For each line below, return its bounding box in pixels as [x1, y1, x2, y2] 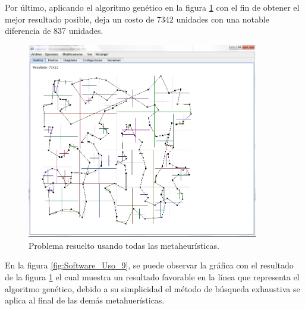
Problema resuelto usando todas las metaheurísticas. [29, 239, 219, 251]
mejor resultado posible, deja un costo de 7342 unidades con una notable [5, 12, 269, 25]
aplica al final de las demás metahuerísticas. [5, 294, 165, 306]
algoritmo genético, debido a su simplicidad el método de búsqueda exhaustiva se [5, 282, 300, 295]
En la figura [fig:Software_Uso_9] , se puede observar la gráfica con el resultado [5, 259, 294, 271]
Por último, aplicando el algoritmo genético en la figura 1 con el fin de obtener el [5, 1, 300, 13]
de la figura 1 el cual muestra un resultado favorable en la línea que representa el [5, 271, 300, 283]
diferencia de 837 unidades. [5, 24, 103, 37]
